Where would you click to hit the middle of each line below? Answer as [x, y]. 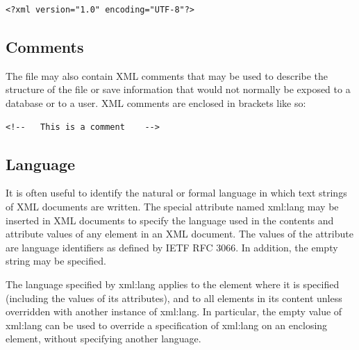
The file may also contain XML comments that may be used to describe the [167, 75]
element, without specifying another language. [103, 339]
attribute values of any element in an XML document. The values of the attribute [179, 234]
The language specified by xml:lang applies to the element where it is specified [173, 284]
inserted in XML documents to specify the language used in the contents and [170, 220]
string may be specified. [56, 261]
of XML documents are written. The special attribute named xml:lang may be [172, 206]
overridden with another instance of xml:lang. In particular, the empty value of [174, 311]
